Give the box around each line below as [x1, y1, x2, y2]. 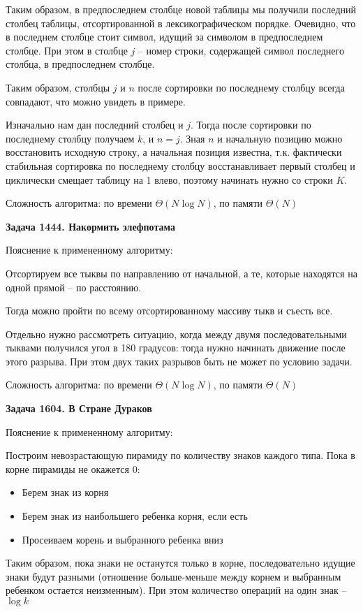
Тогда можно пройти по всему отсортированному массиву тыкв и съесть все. [6, 303, 333, 318]
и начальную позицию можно [217, 131, 343, 145]
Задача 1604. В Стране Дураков [6, 401, 152, 416]
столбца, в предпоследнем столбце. [6, 57, 155, 71]
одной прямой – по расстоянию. [6, 279, 142, 294]
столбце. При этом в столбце [6, 43, 128, 57]
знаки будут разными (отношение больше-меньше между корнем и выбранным [6, 569, 341, 583]
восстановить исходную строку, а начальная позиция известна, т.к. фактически [6, 145, 342, 159]
